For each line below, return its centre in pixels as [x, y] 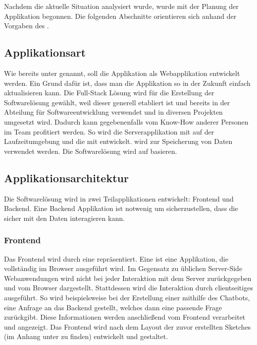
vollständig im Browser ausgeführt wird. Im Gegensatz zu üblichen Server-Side [123, 268]
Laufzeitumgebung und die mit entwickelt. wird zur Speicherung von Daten [118, 141]
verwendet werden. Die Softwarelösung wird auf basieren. [91, 151]
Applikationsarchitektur [66, 177]
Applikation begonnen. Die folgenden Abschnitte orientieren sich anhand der [120, 16]
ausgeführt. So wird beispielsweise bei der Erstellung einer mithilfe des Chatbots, [127, 297]
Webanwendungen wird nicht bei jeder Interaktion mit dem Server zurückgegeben [128, 278]
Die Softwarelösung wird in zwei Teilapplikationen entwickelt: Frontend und [119, 198]
